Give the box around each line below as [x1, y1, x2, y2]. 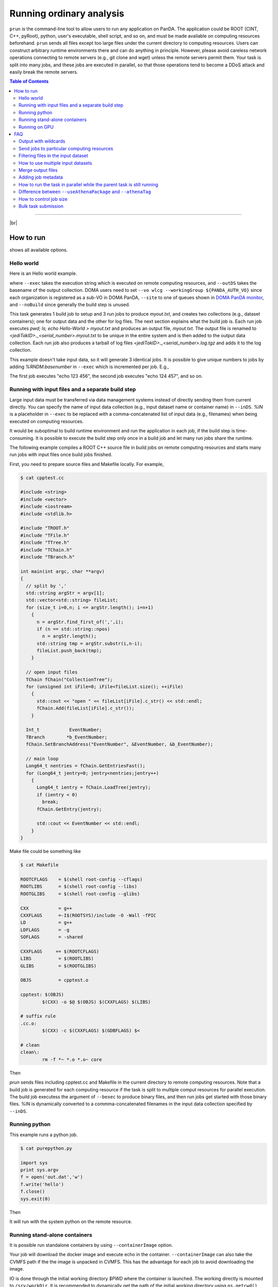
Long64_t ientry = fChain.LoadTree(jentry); [37, 785, 151, 790]
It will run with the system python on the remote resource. [9, 1218, 132, 1225]
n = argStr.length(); [42, 633, 97, 639]
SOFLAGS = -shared [20, 934, 83, 940]
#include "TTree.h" [20, 540, 69, 546]
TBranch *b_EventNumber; [26, 734, 108, 740]
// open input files [26, 669, 78, 675]
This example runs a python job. [9, 1132, 78, 1138]
